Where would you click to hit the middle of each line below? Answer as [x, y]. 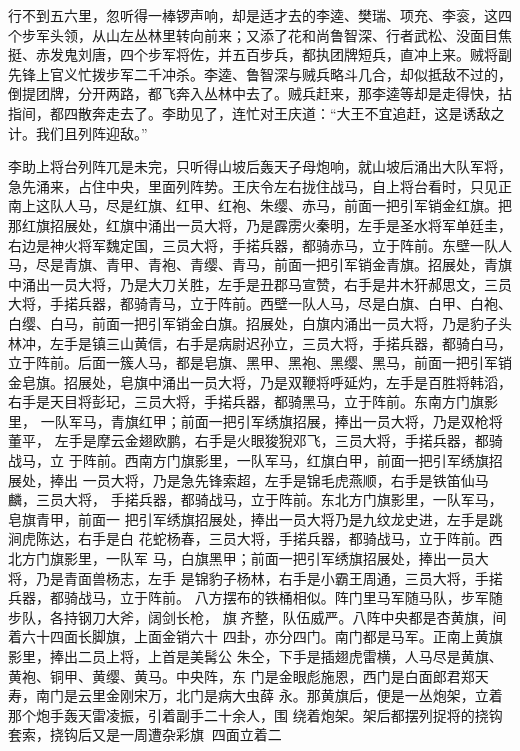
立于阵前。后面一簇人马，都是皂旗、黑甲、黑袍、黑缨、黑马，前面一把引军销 [260, 362]
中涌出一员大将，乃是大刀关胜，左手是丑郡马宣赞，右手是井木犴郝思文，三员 [260, 283]
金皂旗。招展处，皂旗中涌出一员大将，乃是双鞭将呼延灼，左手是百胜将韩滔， [260, 381]
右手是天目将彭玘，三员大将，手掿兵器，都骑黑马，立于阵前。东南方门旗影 [253, 401]
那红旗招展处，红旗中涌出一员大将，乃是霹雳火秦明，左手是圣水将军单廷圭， [260, 224]
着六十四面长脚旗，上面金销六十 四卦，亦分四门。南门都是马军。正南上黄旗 [255, 636]
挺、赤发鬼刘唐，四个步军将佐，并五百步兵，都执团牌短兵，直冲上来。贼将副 [260, 54]
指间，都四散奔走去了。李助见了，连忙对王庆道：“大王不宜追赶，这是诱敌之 [256, 112]
